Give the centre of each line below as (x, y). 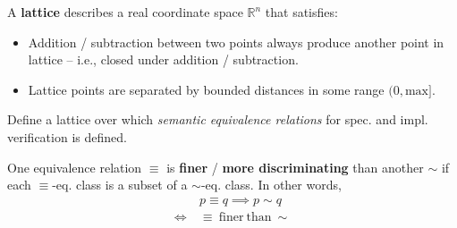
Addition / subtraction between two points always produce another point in (236, 42)
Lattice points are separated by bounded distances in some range (206, 89)
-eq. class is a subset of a (120, 185)
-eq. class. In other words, (271, 185)
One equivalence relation (75, 167)
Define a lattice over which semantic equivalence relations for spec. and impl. (218, 119)
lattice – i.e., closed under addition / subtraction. (163, 59)
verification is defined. (67, 136)
